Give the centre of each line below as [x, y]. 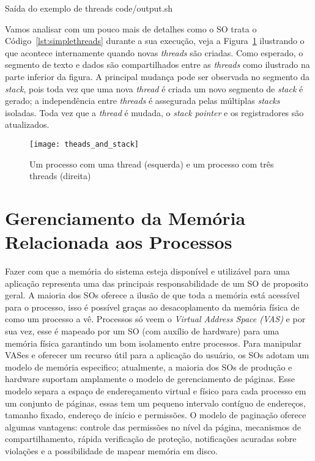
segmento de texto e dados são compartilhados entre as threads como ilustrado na [157, 65]
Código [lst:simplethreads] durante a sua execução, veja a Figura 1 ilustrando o [155, 41]
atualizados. [27, 124]
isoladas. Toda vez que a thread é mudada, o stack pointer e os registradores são [154, 112]
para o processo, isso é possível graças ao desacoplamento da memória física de [152, 307]
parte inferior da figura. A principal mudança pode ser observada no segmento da [157, 76]
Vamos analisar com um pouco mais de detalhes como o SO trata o [131, 28]
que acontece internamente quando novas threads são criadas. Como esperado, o [154, 52]
